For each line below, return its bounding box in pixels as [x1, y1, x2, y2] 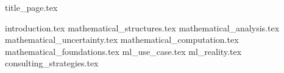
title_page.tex [5, 1, 58, 13]
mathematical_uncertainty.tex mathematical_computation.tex [5, 33, 239, 46]
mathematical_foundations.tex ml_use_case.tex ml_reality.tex [5, 45, 242, 57]
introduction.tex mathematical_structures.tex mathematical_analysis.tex [5, 21, 280, 34]
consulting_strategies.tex [5, 57, 99, 69]
